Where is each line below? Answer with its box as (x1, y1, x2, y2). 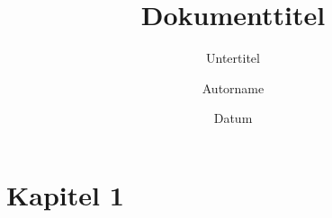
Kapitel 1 (6, 176, 124, 213)
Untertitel (206, 48, 260, 67)
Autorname (202, 78, 265, 97)
